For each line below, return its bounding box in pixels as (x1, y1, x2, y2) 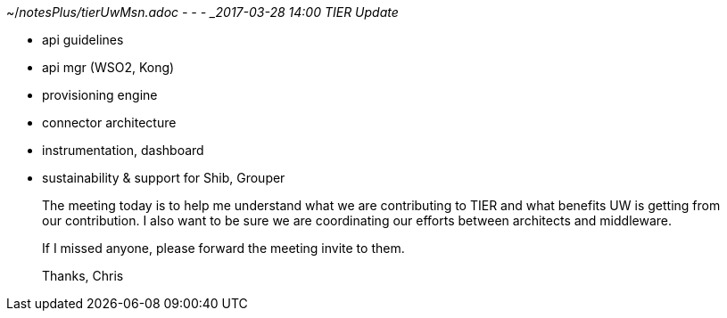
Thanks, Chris (42, 268, 124, 283)
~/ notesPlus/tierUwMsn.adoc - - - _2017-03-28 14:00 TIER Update (6, 4, 399, 20)
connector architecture (42, 115, 177, 130)
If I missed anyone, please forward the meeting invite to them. (42, 241, 405, 256)
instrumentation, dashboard (42, 143, 204, 158)
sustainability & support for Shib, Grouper (42, 170, 285, 185)
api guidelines (42, 32, 124, 47)
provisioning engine (42, 87, 158, 102)
